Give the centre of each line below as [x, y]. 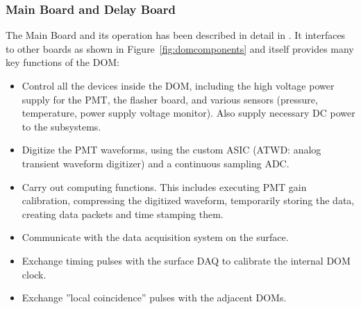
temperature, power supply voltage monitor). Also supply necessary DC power [188, 113]
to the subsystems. [61, 126]
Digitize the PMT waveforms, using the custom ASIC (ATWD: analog [171, 150]
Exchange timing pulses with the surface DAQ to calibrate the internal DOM [186, 260]
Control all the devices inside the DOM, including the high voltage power [178, 85]
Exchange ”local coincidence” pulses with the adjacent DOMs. [154, 298]
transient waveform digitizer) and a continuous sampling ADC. [156, 163]
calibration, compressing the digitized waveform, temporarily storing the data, [188, 200]
